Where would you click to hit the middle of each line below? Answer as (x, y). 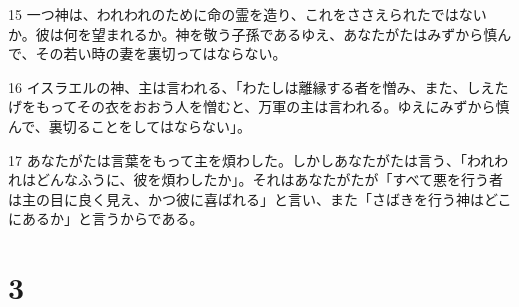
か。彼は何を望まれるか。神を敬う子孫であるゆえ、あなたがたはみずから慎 (253, 33)
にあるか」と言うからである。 (106, 218)
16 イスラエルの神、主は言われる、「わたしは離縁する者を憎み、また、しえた (258, 86)
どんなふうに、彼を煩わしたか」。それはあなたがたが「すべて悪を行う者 (269, 179)
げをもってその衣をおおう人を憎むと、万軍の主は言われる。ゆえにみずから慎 (259, 106)
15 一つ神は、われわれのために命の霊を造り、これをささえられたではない (247, 14)
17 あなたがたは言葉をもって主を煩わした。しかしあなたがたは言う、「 (237, 159)
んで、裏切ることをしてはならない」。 (130, 125)
